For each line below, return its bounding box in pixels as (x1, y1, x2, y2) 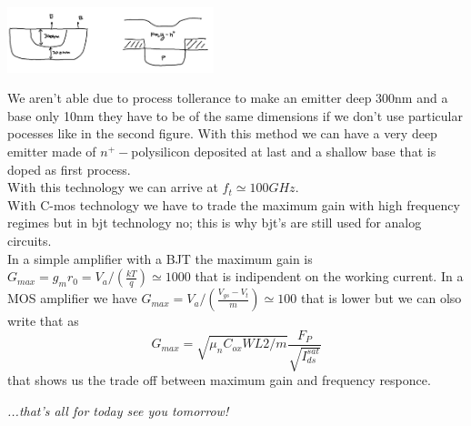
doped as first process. (7, 159, 131, 178)
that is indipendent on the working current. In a (195, 267, 464, 286)
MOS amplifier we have (7, 289, 137, 308)
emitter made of (7, 141, 96, 160)
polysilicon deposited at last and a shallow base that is (131, 141, 436, 160)
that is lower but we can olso (300, 289, 462, 308)
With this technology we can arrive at (7, 177, 218, 197)
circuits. (7, 230, 52, 249)
